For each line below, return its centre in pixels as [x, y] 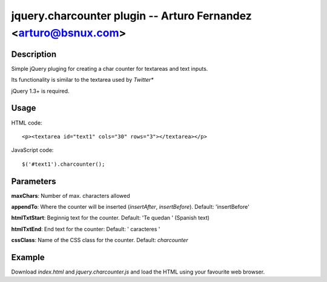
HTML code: [27, 123]
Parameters [34, 181]
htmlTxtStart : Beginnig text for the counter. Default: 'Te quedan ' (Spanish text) [111, 218]
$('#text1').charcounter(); [64, 164]
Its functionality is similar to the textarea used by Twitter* [82, 80]
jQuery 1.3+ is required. [40, 91]
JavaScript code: [32, 150]
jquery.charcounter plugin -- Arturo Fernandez [132, 16]
